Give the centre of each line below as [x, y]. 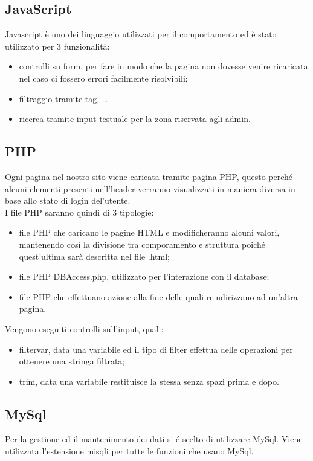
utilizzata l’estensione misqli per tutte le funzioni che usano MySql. [129, 451]
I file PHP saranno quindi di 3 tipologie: [79, 212]
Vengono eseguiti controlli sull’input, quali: [84, 328]
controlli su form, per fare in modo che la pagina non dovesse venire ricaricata [163, 66]
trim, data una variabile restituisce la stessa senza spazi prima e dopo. [149, 381]
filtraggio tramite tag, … [63, 98]
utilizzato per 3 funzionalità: [57, 46]
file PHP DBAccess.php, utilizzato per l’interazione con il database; [144, 276]
